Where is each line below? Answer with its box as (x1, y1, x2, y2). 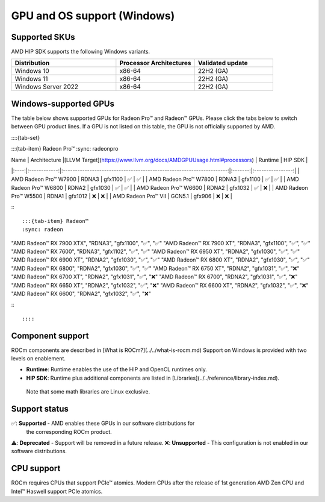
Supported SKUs (11, 32, 75, 42)
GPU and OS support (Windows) (11, 9, 175, 22)
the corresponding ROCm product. (26, 428, 113, 435)
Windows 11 (14, 75, 48, 83)
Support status (11, 404, 69, 414)
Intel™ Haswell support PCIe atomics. (11, 488, 103, 495)
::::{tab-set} (11, 134, 40, 141)
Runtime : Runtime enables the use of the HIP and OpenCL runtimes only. (26, 366, 207, 373)
